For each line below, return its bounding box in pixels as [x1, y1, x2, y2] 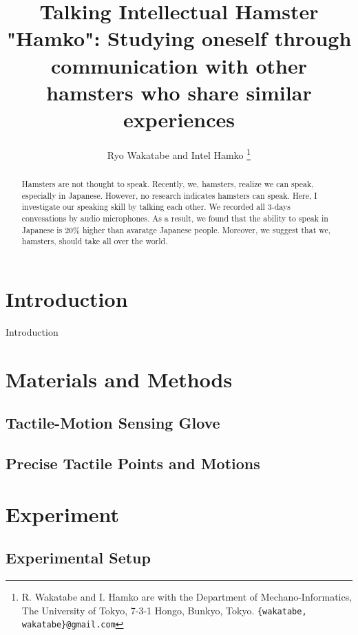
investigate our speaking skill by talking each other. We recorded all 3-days [21, 201, 291, 213]
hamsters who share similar [46, 78, 312, 106]
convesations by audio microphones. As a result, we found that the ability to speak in [21, 212, 328, 224]
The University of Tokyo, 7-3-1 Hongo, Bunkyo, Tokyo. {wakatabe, [21, 603, 307, 617]
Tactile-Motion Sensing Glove [6, 412, 220, 433]
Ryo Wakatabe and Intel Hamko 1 [107, 145, 251, 162]
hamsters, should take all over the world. [21, 235, 168, 247]
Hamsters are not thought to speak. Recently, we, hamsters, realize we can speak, [21, 177, 314, 189]
